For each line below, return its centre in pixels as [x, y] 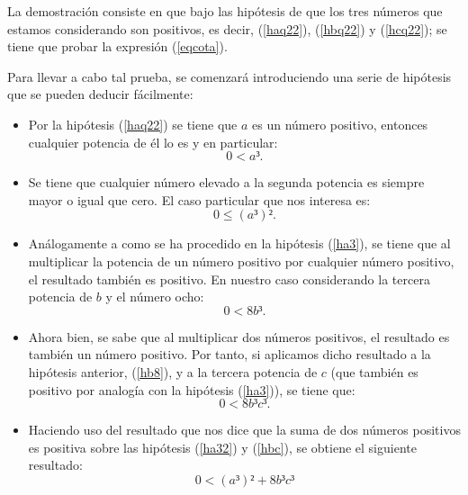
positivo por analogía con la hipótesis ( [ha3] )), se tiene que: [192, 389]
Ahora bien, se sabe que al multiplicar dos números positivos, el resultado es [239, 336]
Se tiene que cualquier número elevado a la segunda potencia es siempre [226, 182]
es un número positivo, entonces [340, 124]
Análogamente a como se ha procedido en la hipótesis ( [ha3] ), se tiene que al [239, 243]
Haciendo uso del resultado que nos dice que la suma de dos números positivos [244, 430]
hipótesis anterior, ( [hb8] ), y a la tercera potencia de [173, 371]
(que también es [374, 371]
